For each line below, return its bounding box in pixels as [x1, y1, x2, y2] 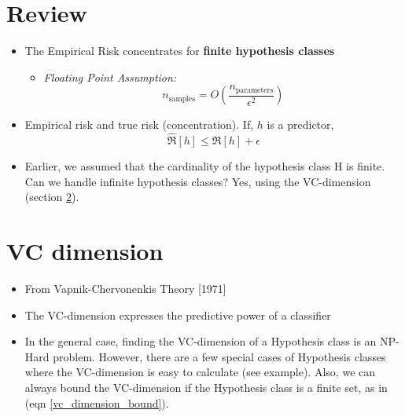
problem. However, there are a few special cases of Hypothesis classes [53, 348, 386, 364]
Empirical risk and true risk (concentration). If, [24, 116, 254, 133]
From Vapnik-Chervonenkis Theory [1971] [24, 280, 226, 297]
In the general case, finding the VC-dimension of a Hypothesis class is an [24, 333, 377, 349]
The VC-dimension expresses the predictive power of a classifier [24, 306, 331, 323]
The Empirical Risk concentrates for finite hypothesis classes [24, 42, 335, 59]
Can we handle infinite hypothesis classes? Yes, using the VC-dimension [24, 173, 371, 189]
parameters [235, 86, 274, 94]
